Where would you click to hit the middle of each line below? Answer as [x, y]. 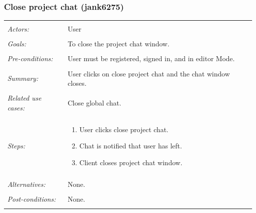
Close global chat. [95, 102]
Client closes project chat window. [131, 162]
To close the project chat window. [119, 44]
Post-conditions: [32, 199]
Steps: [16, 146]
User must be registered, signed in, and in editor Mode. [151, 58]
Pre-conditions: [30, 58]
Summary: [23, 78]
